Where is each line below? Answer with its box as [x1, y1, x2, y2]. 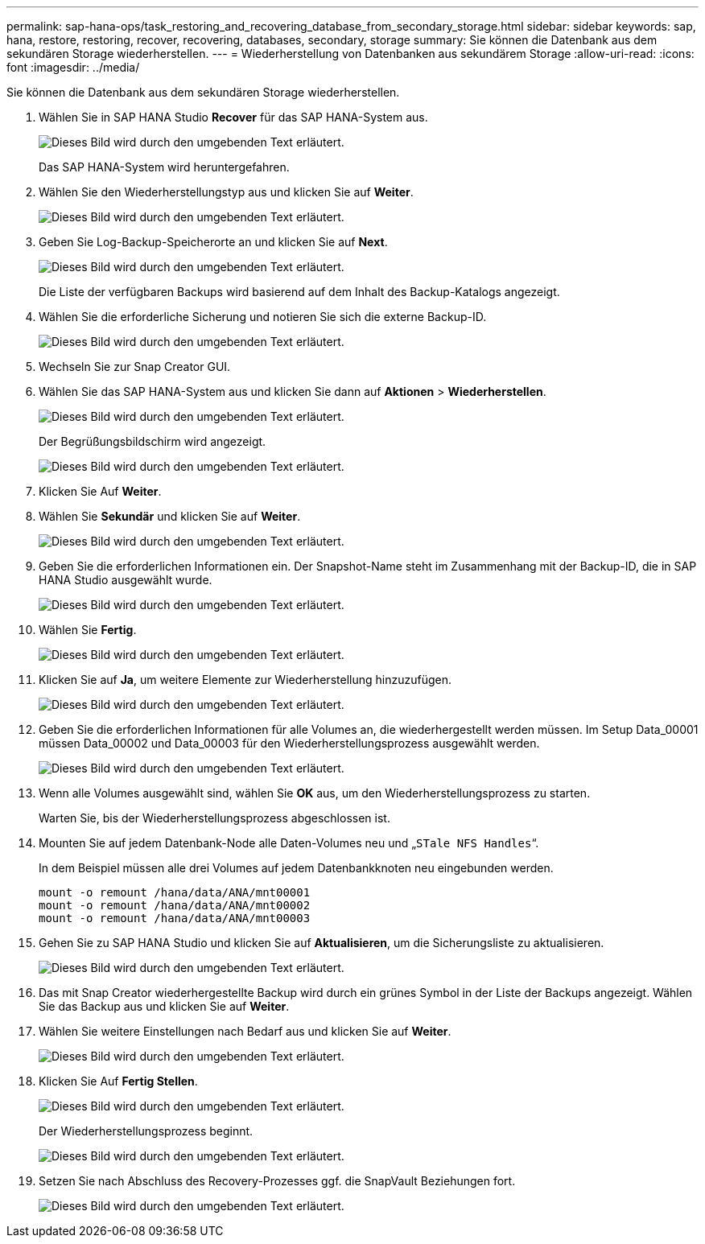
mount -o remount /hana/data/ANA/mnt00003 [39, 912, 311, 925]
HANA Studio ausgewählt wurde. [39, 573, 212, 587]
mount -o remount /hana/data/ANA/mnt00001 [39, 886, 311, 899]
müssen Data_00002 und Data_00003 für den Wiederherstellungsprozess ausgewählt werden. [39, 736, 540, 750]
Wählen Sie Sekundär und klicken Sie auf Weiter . [39, 509, 301, 523]
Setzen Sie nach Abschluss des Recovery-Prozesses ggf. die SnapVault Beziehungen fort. [39, 1174, 516, 1188]
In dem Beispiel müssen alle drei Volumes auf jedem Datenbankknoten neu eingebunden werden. [39, 861, 554, 875]
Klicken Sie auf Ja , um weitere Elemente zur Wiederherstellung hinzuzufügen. [39, 673, 451, 686]
